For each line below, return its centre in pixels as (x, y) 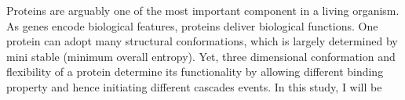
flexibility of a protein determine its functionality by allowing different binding (195, 71)
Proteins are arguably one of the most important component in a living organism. (203, 10)
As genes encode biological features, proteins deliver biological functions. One (192, 25)
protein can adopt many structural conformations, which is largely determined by (202, 41)
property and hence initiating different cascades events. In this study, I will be (194, 86)
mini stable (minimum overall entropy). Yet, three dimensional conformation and (201, 56)
